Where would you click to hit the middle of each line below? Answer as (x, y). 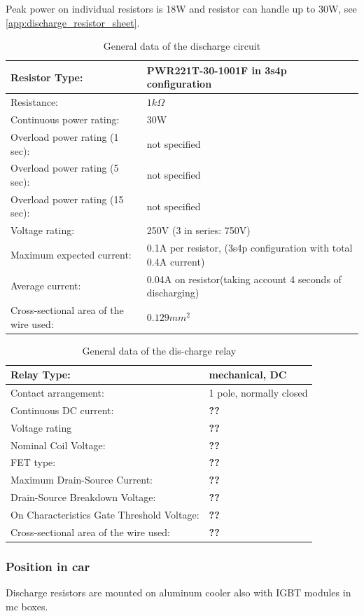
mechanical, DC (248, 375)
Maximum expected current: (71, 254)
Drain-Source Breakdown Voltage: (83, 497)
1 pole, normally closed (258, 393)
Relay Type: (41, 375)
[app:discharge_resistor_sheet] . (73, 22)
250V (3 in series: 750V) (198, 230)
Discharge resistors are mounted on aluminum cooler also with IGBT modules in (178, 593)
